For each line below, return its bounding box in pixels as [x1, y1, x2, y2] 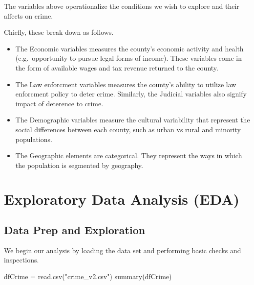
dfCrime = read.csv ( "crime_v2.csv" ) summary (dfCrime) [4, 271, 172, 282]
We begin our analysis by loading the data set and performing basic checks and [4, 245, 241, 255]
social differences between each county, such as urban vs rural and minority [15, 124, 241, 134]
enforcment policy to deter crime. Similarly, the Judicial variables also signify [15, 89, 247, 99]
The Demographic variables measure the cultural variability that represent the [15, 115, 250, 125]
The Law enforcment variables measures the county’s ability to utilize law [15, 79, 236, 89]
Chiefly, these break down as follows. [4, 27, 114, 37]
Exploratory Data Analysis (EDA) [4, 189, 240, 209]
